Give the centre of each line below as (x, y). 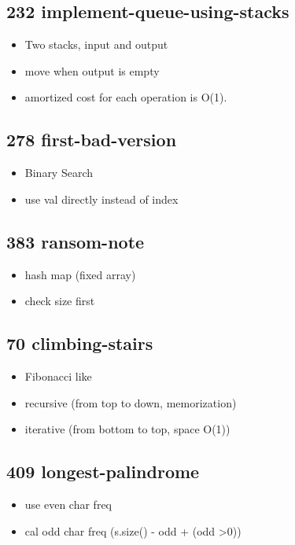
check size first (60, 301)
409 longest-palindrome (103, 471)
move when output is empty (92, 70)
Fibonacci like (58, 376)
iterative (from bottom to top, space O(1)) (127, 429)
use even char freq (68, 504)
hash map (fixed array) (80, 274)
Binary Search (59, 173)
